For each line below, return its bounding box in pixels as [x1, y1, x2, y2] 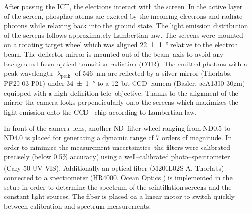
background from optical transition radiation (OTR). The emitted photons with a [4, 58, 248, 68]
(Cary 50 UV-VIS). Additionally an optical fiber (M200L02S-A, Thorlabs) [4, 163, 224, 173]
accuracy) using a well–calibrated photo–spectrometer [70, 151, 230, 162]
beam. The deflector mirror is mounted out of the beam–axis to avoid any [4, 49, 224, 59]
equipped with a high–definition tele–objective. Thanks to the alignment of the [4, 87, 238, 98]
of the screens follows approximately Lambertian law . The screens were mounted [4, 30, 243, 40]
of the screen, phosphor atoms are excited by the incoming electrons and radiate [4, 11, 243, 21]
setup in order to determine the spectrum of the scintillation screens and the [4, 181, 232, 192]
